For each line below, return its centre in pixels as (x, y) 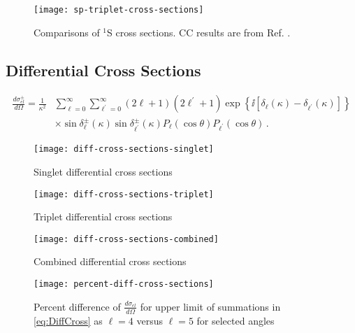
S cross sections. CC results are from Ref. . (199, 32)
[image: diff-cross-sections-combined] (126, 239)
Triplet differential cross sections (103, 217)
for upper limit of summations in (210, 306)
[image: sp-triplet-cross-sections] (119, 10)
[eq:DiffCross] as (68, 320)
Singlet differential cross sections (103, 171)
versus (150, 320)
